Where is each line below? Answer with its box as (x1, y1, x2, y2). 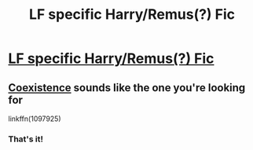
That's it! (8, 134, 43, 145)
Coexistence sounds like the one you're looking (8, 81, 246, 94)
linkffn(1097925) (8, 114, 61, 123)
